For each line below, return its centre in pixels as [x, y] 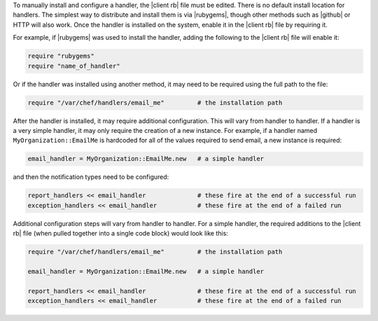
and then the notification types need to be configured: [91, 177]
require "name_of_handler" [74, 66]
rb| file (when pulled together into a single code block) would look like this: [121, 233]
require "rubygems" [61, 56]
